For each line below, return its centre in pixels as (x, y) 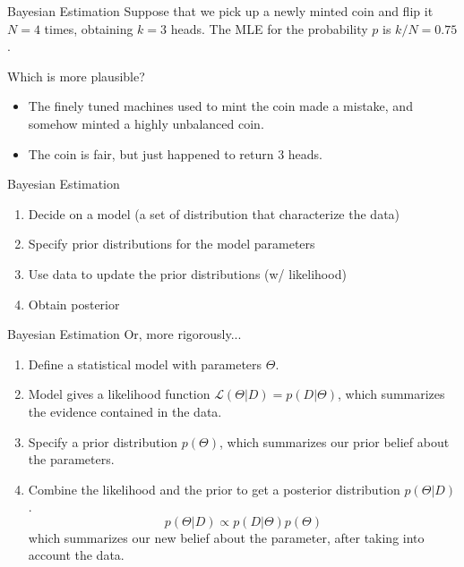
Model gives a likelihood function (119, 394)
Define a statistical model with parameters (145, 364)
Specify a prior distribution (103, 441)
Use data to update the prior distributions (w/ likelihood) (187, 273)
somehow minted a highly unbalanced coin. (146, 123)
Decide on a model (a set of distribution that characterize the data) (214, 213)
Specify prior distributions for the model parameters (172, 244)
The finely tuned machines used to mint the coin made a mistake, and (220, 106)
